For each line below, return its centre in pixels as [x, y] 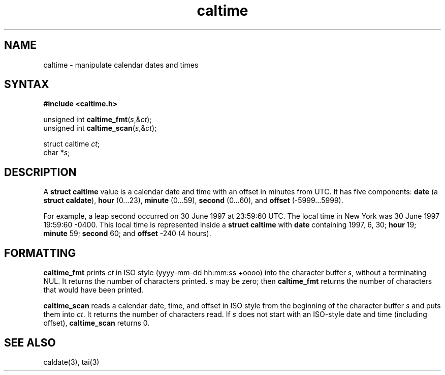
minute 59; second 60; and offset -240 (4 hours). [127, 234]
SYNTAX [27, 84]
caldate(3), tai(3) [71, 362]
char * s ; [57, 153]
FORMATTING [40, 253]
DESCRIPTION [40, 172]
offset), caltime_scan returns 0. [97, 323]
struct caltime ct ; [72, 144]
